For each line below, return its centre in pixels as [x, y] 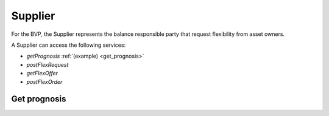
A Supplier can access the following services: [69, 45]
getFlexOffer [42, 73]
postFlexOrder [44, 81]
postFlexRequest [48, 64]
